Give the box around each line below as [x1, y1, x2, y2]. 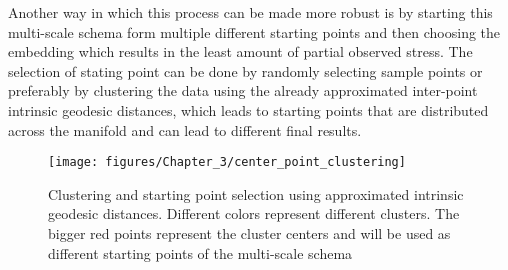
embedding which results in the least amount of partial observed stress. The [8, 41, 473, 62]
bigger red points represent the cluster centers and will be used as [48, 223, 451, 243]
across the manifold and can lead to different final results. [8, 119, 362, 140]
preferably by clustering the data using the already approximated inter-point [8, 80, 478, 101]
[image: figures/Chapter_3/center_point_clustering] [48, 155, 406, 170]
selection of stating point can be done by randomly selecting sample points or [8, 60, 483, 81]
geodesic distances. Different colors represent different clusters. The [48, 203, 460, 224]
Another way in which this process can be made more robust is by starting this [8, 2, 493, 22]
